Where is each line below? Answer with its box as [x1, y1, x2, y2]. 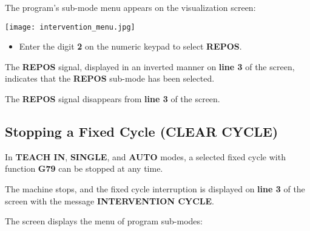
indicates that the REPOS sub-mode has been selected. [5, 72, 215, 85]
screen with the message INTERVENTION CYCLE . [5, 194, 214, 207]
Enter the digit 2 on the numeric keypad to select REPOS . [19, 40, 242, 53]
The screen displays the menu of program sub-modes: [5, 215, 203, 227]
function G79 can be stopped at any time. [5, 162, 163, 175]
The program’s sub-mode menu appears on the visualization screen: [5, 1, 256, 13]
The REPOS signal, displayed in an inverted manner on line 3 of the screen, [5, 60, 295, 73]
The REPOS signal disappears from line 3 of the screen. [5, 93, 220, 105]
